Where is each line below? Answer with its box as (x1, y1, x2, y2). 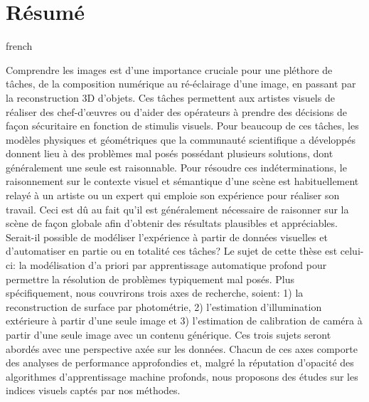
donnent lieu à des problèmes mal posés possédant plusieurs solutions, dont (6, 146, 333, 161)
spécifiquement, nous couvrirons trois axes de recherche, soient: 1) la (6, 285, 304, 300)
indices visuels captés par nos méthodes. (6, 383, 181, 398)
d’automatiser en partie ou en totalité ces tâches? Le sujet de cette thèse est (6, 243, 338, 258)
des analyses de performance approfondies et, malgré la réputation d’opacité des (6, 355, 354, 370)
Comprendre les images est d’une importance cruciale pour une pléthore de (6, 62, 333, 77)
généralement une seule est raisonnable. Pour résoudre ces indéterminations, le (6, 159, 347, 174)
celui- (340, 243, 364, 258)
